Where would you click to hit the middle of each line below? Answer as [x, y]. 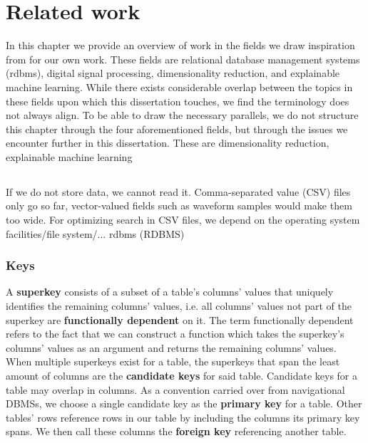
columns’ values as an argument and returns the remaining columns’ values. [171, 347]
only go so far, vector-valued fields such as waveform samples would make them [179, 205]
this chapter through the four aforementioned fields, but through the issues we [177, 129]
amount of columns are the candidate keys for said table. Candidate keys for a [182, 376]
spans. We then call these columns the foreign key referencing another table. [176, 431]
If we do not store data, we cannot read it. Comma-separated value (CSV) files [178, 191]
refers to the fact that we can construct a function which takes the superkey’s [175, 334]
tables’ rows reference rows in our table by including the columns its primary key [183, 417]
